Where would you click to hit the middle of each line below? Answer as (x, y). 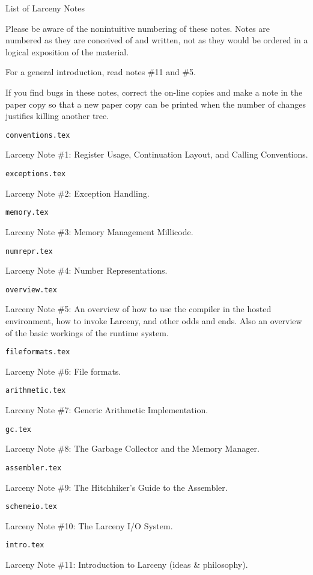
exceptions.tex (36, 174)
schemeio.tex (31, 507)
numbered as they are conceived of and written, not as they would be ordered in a (157, 40)
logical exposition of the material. (67, 51)
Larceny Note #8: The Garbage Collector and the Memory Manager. (132, 448)
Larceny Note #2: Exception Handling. (77, 193)
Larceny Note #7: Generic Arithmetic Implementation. (107, 410)
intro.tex (25, 545)
